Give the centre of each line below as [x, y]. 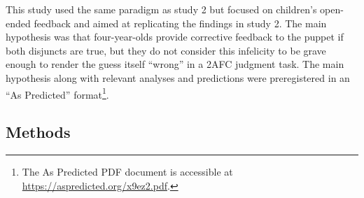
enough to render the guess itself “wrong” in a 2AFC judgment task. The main [175, 64]
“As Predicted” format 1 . [57, 93]
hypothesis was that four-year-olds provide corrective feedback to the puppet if [175, 37]
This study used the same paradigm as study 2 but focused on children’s [161, 9]
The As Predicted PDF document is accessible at [127, 172]
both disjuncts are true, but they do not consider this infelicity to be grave [166, 50]
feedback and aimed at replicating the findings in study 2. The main [180, 23]
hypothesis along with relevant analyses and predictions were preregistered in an [178, 77]
